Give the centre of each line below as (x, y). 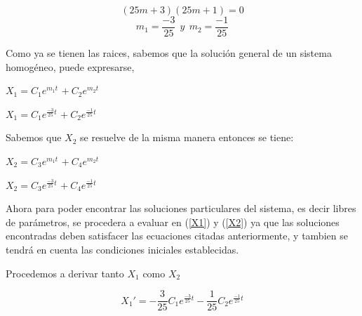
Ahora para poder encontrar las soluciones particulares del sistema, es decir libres (181, 208)
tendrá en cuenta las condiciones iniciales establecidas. (122, 249)
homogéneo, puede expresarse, (70, 66)
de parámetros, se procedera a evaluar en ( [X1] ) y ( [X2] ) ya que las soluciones (173, 222)
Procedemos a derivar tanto (65, 273)
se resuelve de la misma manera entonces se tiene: (187, 137)
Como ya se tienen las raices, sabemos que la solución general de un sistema (169, 53)
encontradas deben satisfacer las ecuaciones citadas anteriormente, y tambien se (177, 236)
